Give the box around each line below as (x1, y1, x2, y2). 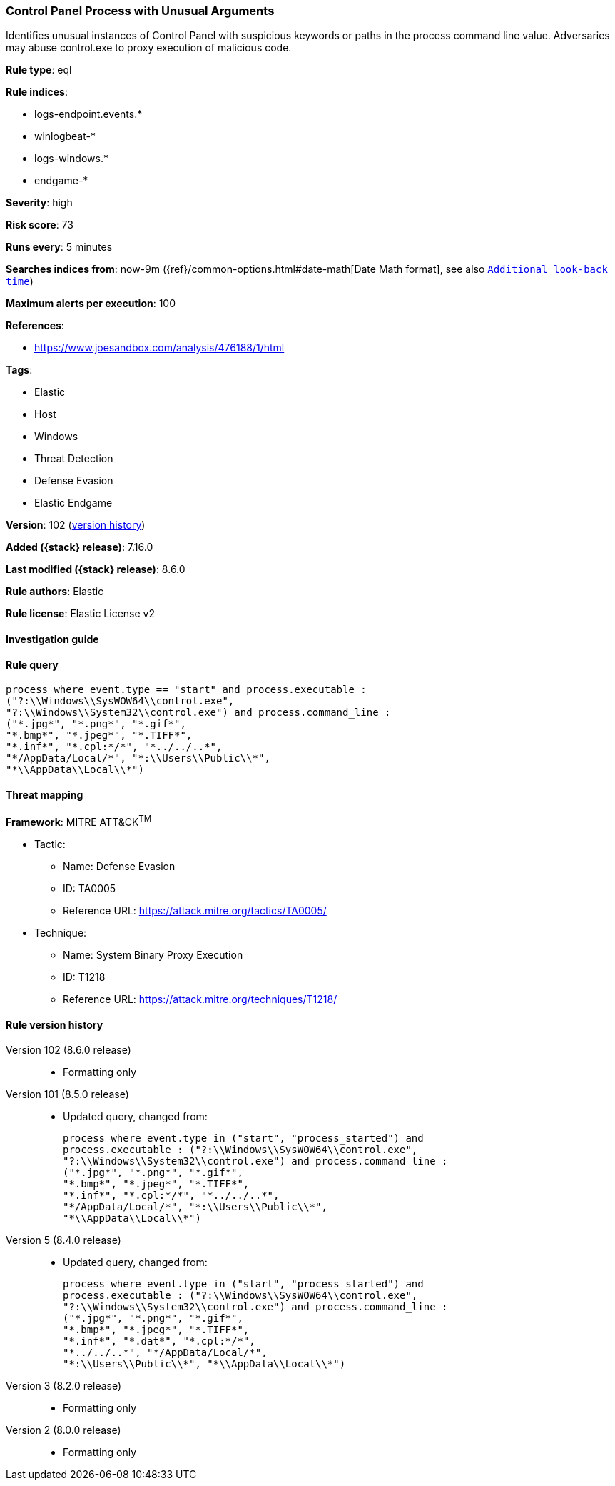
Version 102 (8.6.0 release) (6, 1044, 131, 1057)
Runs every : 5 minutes (6, 241, 113, 254)
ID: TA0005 (63, 882, 116, 895)
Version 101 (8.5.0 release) (6, 1088, 129, 1101)
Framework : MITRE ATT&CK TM (6, 814, 152, 829)
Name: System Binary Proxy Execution (63, 949, 243, 962)
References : (6, 319, 64, 332)
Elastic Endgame (34, 497, 113, 509)
